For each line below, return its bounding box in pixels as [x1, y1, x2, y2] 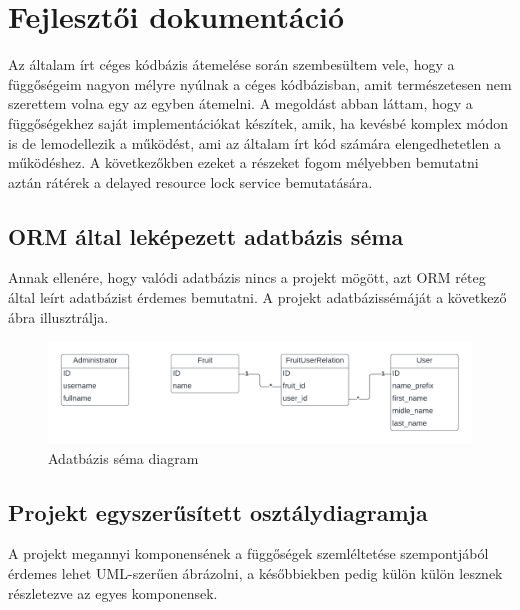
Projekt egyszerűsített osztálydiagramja [8, 496, 428, 527]
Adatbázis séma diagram [48, 447, 199, 468]
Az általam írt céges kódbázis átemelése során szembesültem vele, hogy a [8, 54, 455, 75]
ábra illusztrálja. [8, 306, 109, 327]
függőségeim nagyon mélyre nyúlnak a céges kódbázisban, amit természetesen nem [8, 73, 512, 94]
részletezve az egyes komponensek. [8, 582, 218, 603]
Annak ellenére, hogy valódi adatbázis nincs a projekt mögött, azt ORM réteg [8, 267, 486, 288]
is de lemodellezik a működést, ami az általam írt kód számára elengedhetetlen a [8, 132, 501, 153]
